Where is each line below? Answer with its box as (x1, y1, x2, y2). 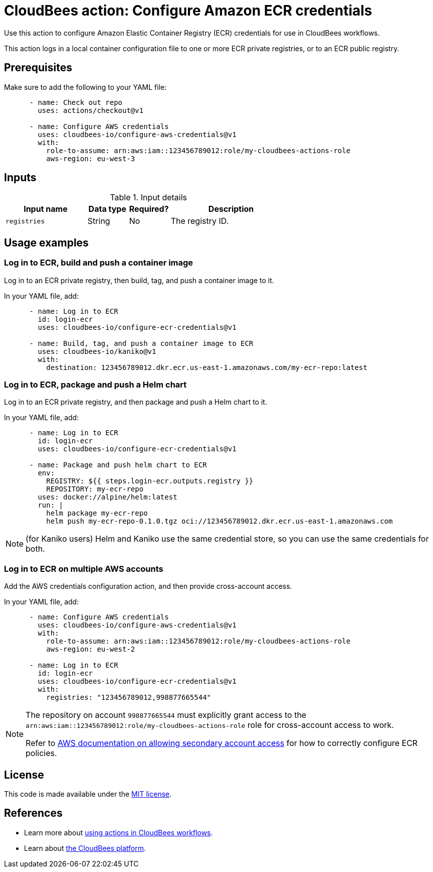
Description (208, 204, 254, 214)
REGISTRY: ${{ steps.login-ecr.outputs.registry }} (46, 477, 254, 485)
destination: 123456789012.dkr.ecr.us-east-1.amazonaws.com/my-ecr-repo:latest (46, 363, 367, 371)
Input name (24, 204, 68, 214)
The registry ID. (170, 216, 229, 226)
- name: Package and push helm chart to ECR (29, 461, 207, 469)
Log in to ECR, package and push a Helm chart (4, 380, 187, 390)
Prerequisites (4, 61, 72, 74)
